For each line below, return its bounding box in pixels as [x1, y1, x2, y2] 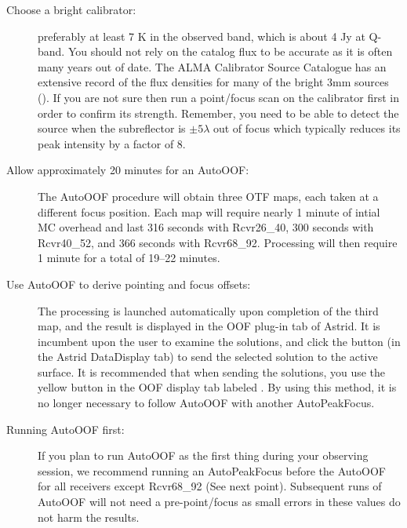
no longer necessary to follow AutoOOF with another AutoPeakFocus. [38, 395, 375, 411]
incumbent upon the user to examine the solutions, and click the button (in [38, 333, 401, 349]
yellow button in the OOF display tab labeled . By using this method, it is [38, 379, 397, 395]
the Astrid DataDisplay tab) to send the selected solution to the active [38, 348, 378, 365]
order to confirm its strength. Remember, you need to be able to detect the [38, 104, 399, 121]
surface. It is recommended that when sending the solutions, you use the [38, 363, 386, 380]
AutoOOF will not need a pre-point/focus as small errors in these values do [38, 493, 401, 510]
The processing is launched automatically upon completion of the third [38, 302, 379, 319]
